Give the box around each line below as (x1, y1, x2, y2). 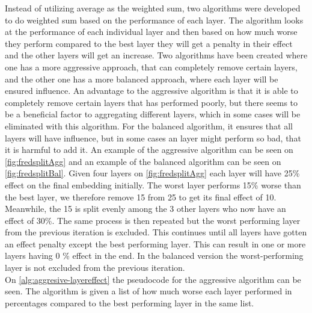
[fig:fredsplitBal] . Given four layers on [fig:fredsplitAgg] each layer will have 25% (5, 167, 300, 179)
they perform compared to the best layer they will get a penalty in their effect (5, 37, 293, 49)
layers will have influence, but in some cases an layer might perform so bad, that (5, 131, 301, 144)
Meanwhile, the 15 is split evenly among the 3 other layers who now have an (5, 202, 286, 215)
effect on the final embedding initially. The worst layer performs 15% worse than (5, 178, 301, 191)
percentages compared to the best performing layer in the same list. (5, 296, 254, 309)
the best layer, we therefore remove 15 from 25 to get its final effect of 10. (5, 190, 277, 203)
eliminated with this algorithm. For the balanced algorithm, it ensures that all (5, 119, 293, 132)
